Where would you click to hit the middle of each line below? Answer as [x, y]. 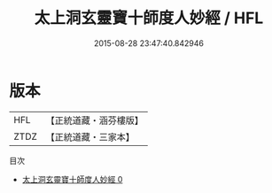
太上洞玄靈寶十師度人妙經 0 [72, 179]
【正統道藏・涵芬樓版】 [95, 120]
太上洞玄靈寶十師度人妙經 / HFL [149, 18]
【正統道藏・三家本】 [90, 136]
